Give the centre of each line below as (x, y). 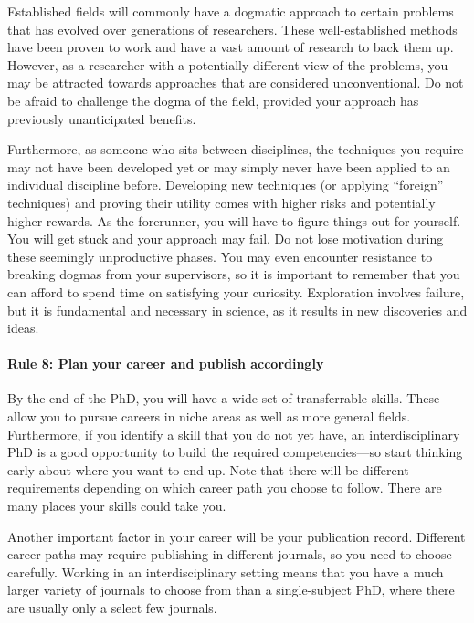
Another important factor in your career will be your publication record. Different (237, 536)
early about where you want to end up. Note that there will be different (208, 469)
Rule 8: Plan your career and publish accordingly (166, 363)
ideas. (23, 328)
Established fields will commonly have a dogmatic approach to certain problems (231, 11)
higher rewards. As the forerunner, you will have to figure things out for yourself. (234, 220)
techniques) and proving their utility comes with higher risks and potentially (221, 202)
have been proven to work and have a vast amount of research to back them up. (231, 47)
